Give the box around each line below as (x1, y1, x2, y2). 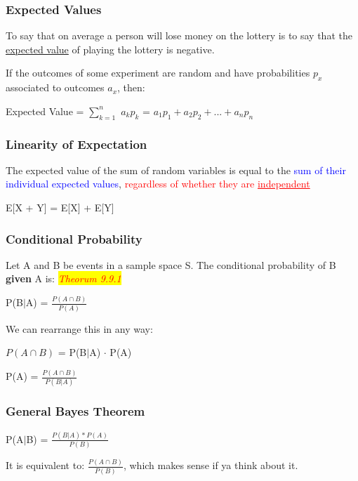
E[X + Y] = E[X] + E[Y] (6, 200, 114, 214)
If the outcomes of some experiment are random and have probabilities (6, 65, 310, 80)
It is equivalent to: (6, 458, 85, 473)
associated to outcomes (6, 80, 105, 95)
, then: (117, 80, 145, 95)
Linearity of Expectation (6, 135, 147, 152)
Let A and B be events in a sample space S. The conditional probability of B (6, 257, 336, 272)
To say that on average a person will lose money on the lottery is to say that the (6, 28, 352, 43)
